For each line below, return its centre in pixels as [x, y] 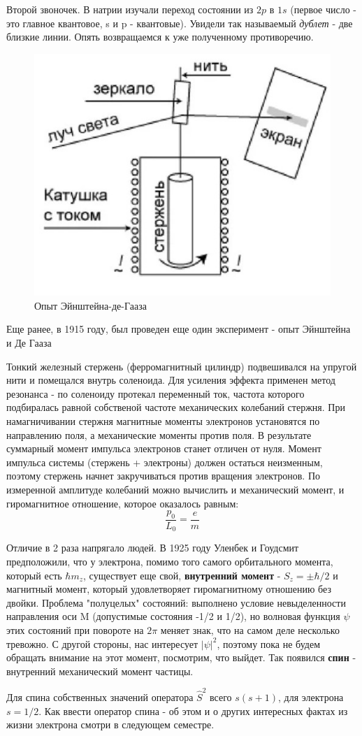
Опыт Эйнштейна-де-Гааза [90, 305]
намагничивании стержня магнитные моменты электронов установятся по [163, 421]
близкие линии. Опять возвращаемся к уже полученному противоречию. [160, 37]
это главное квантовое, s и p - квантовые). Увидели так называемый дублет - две [180, 23]
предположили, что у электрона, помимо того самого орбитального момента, [170, 562]
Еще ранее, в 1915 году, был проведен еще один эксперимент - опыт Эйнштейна [179, 329]
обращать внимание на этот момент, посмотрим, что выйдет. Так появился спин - [181, 657]
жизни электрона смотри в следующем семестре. [110, 724]
